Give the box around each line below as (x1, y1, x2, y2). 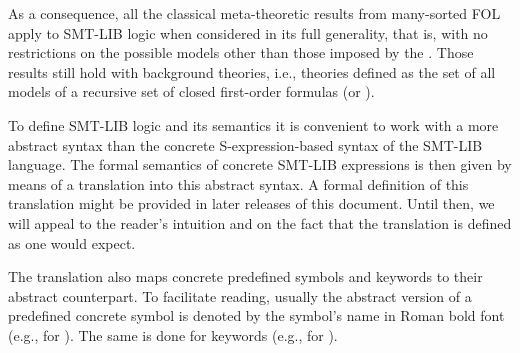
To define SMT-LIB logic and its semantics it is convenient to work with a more (8, 114, 499, 135)
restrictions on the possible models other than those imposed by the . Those (8, 42, 474, 63)
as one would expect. (8, 232, 136, 253)
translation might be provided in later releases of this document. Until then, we (8, 193, 495, 214)
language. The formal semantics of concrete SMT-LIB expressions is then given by (8, 154, 512, 175)
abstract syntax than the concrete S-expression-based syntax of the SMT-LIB (8, 134, 483, 155)
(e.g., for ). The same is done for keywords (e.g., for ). (8, 324, 338, 345)
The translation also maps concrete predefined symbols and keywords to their (8, 266, 483, 287)
